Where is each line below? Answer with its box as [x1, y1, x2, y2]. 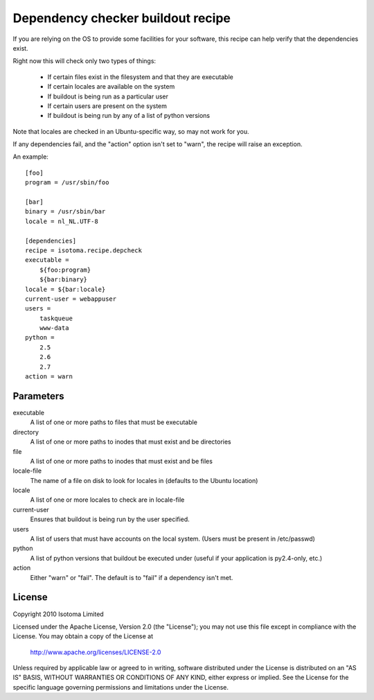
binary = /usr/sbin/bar [25, 208, 106, 216]
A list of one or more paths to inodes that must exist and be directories [30, 437, 231, 446]
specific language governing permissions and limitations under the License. [12, 683, 229, 691]
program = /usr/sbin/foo [25, 179, 109, 186]
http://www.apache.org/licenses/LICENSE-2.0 [30, 648, 161, 656]
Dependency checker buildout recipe [12, 10, 231, 26]
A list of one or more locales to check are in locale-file [30, 496, 185, 504]
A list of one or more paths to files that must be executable [30, 418, 197, 426]
